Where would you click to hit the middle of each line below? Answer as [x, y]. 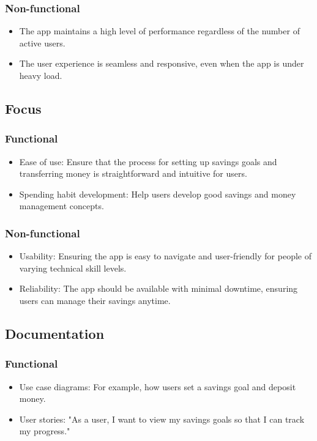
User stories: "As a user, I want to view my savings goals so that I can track [162, 419]
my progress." [45, 431]
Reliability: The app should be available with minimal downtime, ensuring [158, 288]
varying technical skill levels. [73, 268]
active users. [42, 43]
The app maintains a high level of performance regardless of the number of [159, 31]
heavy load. [41, 75]
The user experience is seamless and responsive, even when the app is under [162, 63]
